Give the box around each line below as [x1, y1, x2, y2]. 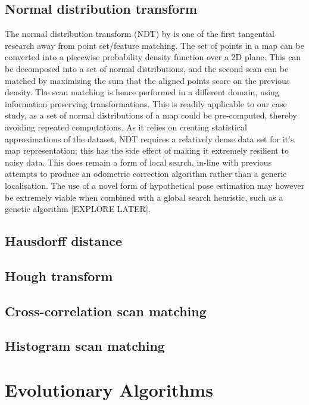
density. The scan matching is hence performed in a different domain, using [5, 86, 279, 98]
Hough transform [5, 266, 113, 285]
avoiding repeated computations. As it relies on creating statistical [5, 120, 247, 133]
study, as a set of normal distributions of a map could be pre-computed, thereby [5, 109, 297, 121]
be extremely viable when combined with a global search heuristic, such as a [5, 191, 283, 203]
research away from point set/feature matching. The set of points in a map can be [5, 39, 304, 51]
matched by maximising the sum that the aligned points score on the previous [5, 74, 290, 86]
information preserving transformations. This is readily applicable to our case [5, 97, 287, 110]
